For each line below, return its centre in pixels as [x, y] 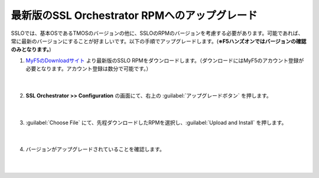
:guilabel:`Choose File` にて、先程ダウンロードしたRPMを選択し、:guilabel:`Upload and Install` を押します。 [156, 122]
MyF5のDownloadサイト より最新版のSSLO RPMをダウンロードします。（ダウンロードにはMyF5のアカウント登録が [165, 60]
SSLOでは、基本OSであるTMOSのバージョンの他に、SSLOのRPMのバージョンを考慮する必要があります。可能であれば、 [157, 33]
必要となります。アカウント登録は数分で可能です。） [89, 69]
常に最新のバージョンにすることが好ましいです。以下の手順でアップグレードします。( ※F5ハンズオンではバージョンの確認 [159, 41]
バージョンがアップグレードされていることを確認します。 [95, 149]
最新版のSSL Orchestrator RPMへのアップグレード [134, 15]
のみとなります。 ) [31, 50]
